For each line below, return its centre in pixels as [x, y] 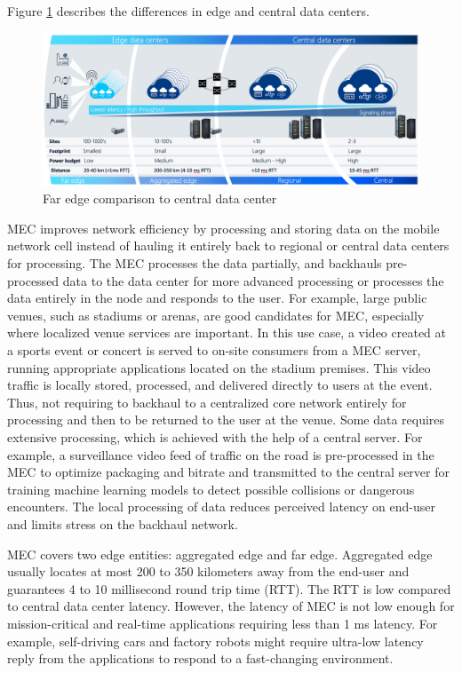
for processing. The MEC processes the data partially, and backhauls [195, 263]
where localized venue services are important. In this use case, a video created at [227, 333]
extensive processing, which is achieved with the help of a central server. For [215, 436]
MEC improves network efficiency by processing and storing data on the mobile [223, 228]
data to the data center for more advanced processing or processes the [253, 280]
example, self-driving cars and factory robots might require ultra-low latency [215, 641]
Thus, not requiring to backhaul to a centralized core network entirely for [207, 402]
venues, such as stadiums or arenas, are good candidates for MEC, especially [216, 315]
